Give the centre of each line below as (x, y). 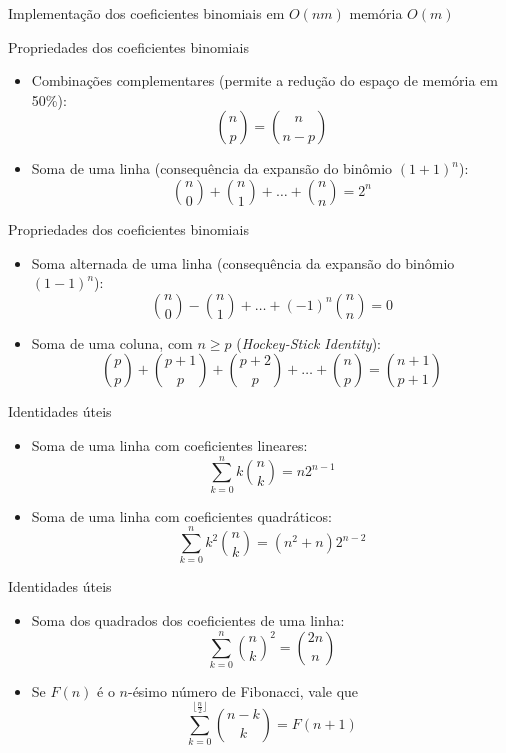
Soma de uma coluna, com (112, 342)
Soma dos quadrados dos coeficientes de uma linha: (188, 619)
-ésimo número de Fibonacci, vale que (243, 690)
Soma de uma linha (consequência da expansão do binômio (212, 168)
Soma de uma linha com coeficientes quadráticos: (181, 515)
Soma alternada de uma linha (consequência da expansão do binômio (243, 262)
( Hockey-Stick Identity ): (308, 342)
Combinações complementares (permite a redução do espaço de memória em (264, 80)
